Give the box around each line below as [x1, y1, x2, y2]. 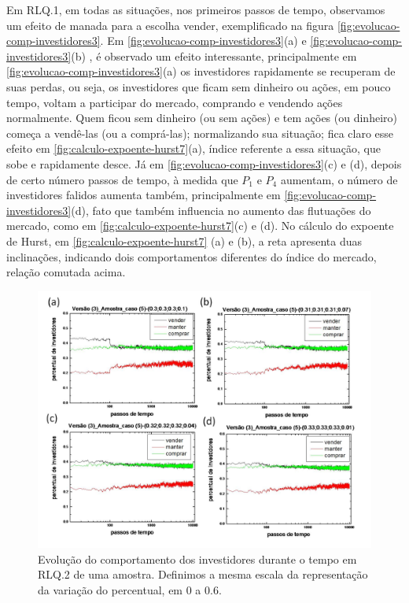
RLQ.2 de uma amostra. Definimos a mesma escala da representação [38, 566, 368, 583]
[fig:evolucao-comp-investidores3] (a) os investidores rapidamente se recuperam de [6, 63, 396, 80]
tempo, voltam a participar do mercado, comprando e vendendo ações [6, 94, 343, 110]
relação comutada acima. [6, 264, 126, 280]
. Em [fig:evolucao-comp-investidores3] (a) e [100, 32, 307, 49]
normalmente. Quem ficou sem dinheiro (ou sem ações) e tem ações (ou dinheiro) [6, 109, 397, 126]
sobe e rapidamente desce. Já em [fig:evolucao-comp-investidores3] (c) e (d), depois [6, 155, 402, 172]
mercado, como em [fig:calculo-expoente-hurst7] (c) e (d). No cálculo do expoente [6, 217, 394, 234]
